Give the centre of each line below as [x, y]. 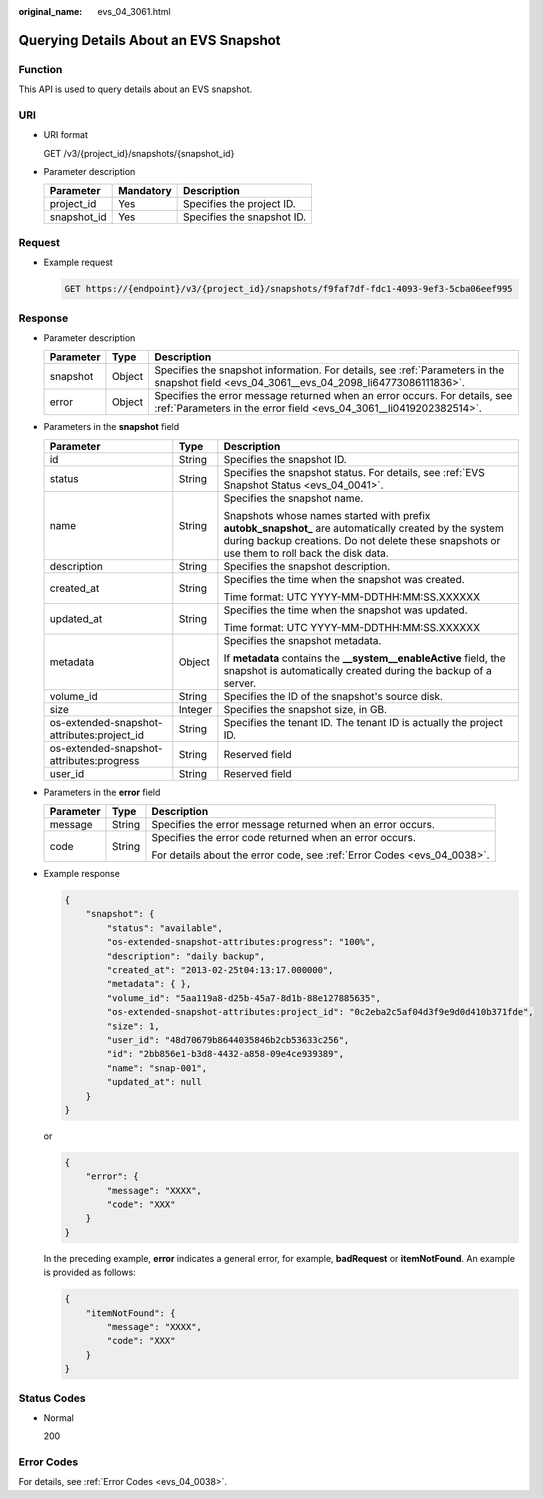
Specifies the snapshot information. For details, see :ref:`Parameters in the [329, 370]
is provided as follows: [90, 1272]
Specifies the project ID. [240, 204]
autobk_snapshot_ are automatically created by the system [363, 528]
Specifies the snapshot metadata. [302, 640]
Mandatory [145, 191]
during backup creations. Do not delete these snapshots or [362, 540]
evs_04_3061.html [134, 11]
